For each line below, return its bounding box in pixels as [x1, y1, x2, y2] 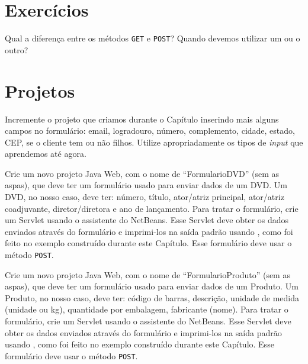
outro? [5, 43, 28, 56]
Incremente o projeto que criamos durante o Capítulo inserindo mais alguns [5, 112, 279, 125]
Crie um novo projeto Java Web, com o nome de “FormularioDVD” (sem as [5, 167, 280, 179]
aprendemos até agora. [5, 147, 86, 160]
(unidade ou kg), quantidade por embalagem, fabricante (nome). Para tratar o [5, 303, 288, 315]
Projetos [5, 78, 75, 102]
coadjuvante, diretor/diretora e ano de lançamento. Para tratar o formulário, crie [5, 202, 299, 214]
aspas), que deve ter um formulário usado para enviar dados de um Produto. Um [5, 280, 299, 292]
